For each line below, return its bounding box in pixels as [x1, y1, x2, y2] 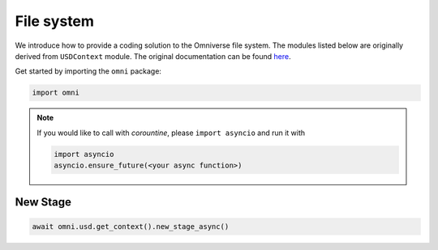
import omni [32, 88, 80, 97]
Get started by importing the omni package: [15, 66, 162, 76]
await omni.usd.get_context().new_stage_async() [32, 222, 230, 231]
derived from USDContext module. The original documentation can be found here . [15, 51, 291, 61]
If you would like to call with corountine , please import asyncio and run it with [36, 128, 306, 138]
